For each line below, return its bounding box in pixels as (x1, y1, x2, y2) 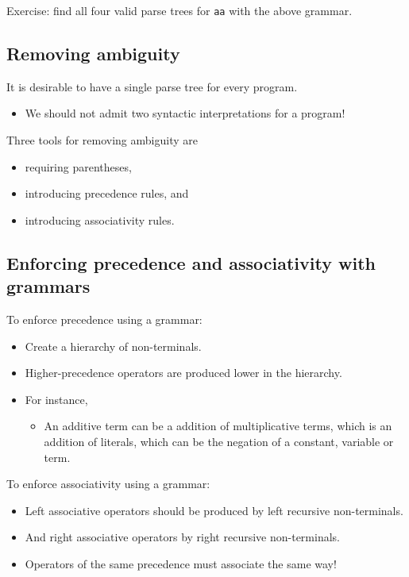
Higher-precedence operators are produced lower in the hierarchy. (25, 364, 342, 381)
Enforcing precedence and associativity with (6, 250, 376, 275)
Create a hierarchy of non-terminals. (25, 337, 202, 354)
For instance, (25, 390, 88, 407)
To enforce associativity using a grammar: (6, 475, 210, 492)
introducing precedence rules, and (25, 185, 189, 202)
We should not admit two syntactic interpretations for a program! (25, 105, 345, 121)
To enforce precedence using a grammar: (6, 311, 203, 328)
